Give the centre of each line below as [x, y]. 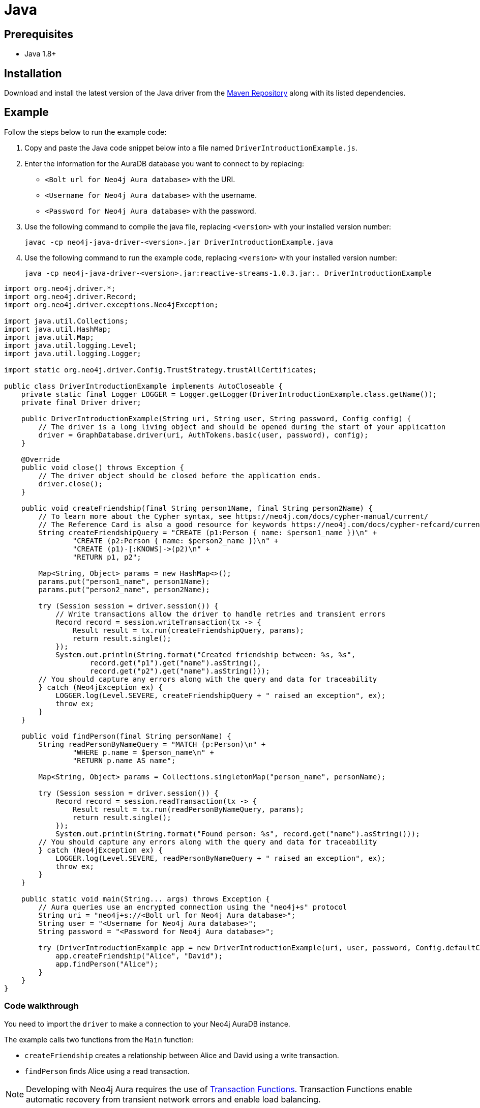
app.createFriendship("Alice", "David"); [139, 956]
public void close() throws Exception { [103, 467]
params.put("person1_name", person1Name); [124, 581]
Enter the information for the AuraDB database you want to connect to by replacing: [164, 163]
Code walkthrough [41, 1006]
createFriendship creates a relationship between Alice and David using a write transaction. [182, 1055]
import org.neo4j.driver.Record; [71, 296]
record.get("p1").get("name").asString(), [175, 663]
